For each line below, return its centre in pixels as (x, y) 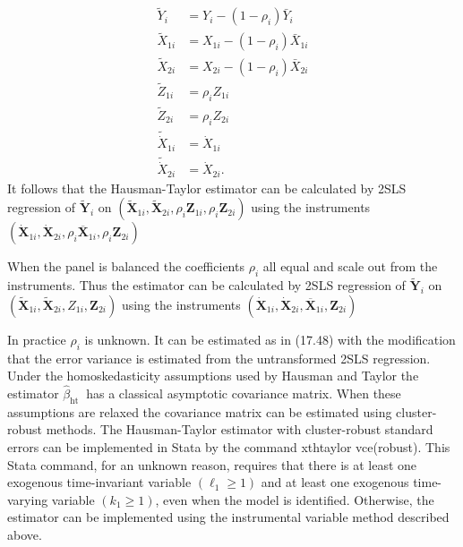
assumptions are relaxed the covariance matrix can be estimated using (200, 411)
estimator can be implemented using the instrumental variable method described (228, 517)
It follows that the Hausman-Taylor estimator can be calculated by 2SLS (207, 188)
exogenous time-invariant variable (99, 482)
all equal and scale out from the (350, 266)
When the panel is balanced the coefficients (126, 266)
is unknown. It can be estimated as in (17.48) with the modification (270, 339)
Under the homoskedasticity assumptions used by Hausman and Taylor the (213, 376)
